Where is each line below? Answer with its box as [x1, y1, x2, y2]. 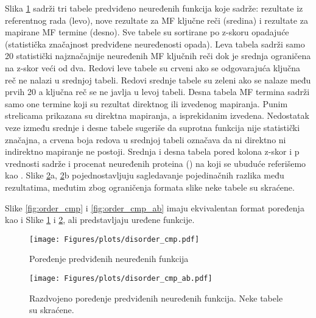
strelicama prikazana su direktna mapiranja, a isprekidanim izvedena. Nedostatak [5, 109, 309, 122]
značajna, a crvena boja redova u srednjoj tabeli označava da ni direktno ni [5, 133, 286, 146]
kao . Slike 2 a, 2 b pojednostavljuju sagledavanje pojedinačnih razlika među [5, 169, 284, 182]
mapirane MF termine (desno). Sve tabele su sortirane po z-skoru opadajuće [5, 26, 289, 38]
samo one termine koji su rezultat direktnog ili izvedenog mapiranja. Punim [5, 97, 288, 110]
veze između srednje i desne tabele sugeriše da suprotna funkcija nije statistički [5, 121, 300, 133]
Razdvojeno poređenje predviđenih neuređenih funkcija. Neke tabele [29, 291, 283, 304]
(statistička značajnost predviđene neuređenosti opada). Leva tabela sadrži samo [5, 37, 305, 50]
